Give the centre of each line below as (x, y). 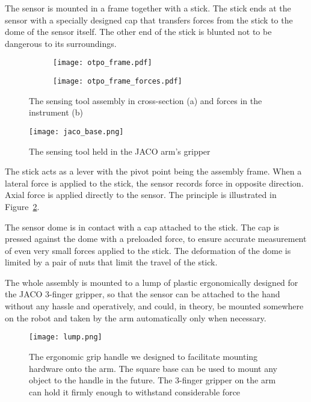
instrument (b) (56, 112)
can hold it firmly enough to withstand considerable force (135, 391)
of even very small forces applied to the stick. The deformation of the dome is (148, 250)
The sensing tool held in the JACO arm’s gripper (120, 151)
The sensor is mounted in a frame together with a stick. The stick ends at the (148, 8)
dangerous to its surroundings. (61, 43)
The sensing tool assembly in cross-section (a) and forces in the (146, 100)
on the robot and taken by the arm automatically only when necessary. (136, 317)
